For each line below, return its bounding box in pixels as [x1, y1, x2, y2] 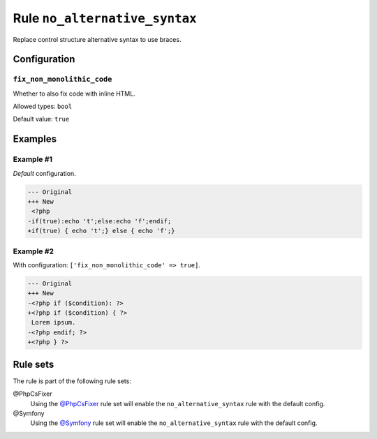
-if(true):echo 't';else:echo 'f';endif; [27, 217, 172, 225]
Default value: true [13, 115, 70, 124]
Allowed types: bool [13, 102, 73, 111]
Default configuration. [13, 169, 76, 177]
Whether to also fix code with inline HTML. [13, 89, 135, 98]
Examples [13, 133, 57, 145]
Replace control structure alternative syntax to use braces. [13, 35, 182, 43]
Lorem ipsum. [31, 318, 76, 327]
